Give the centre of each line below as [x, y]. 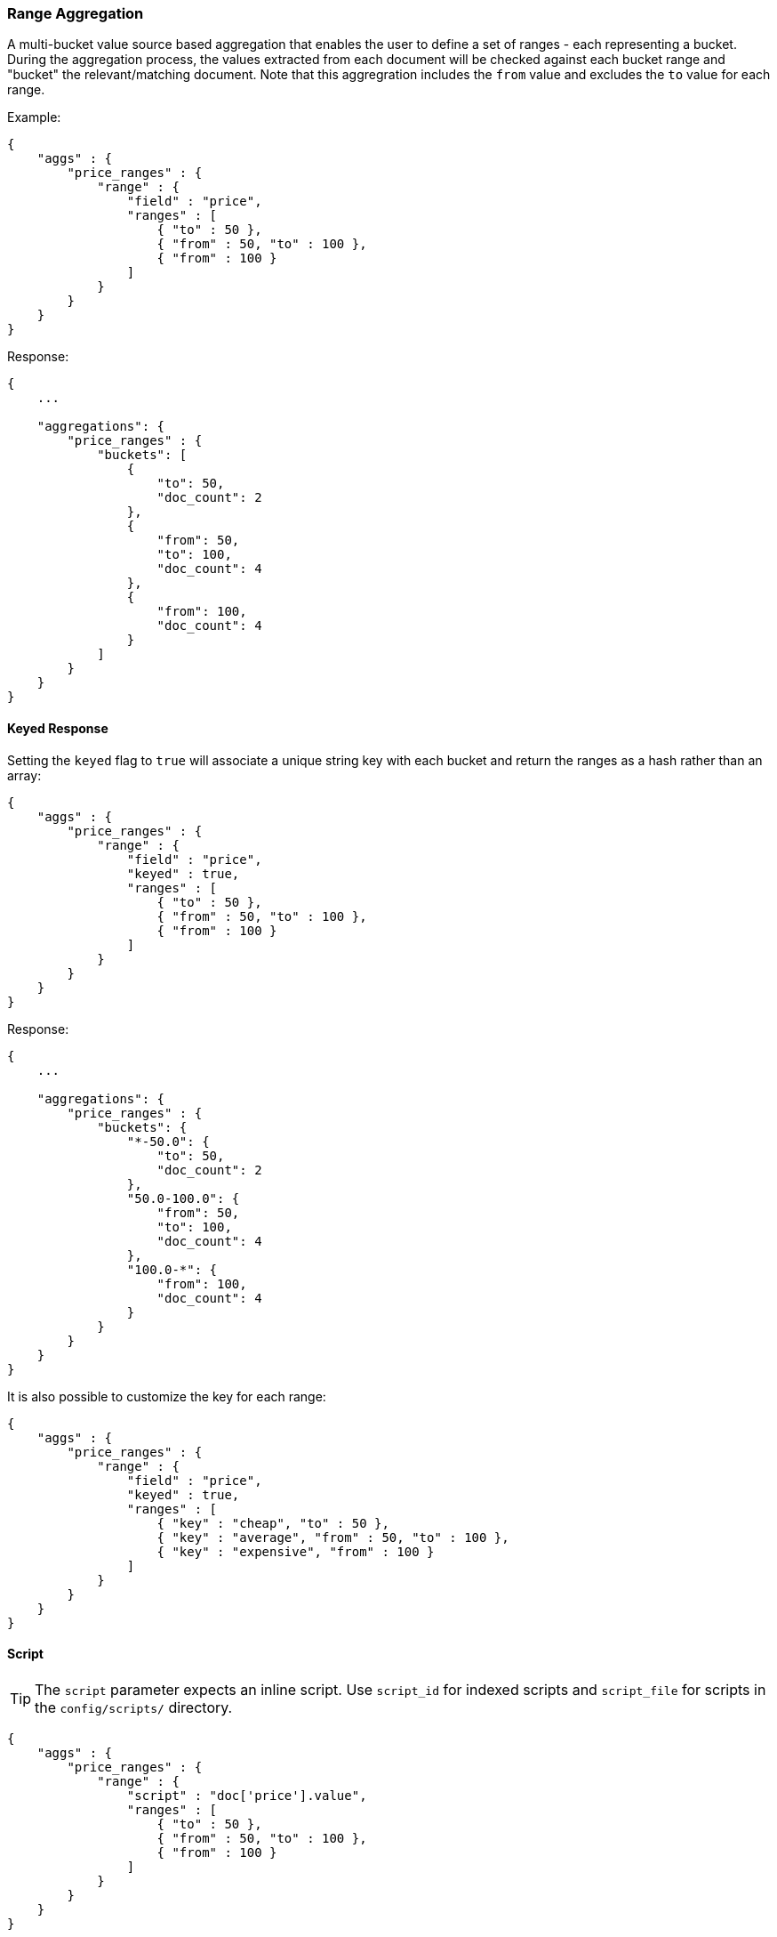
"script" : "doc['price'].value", [247, 1795]
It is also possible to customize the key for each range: [167, 1396]
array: [24, 775]
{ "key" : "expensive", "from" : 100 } [296, 1551]
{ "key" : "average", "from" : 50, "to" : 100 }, [333, 1537]
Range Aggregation [76, 13]
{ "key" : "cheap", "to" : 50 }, [273, 1523]
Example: [34, 117]
